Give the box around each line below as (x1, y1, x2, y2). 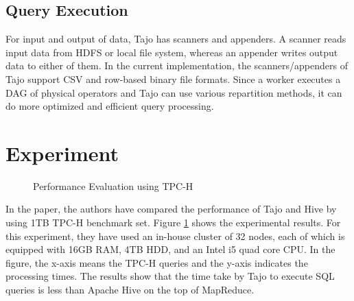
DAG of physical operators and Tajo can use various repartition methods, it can (5, 85, 342, 99)
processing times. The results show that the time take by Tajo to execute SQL (5, 269, 335, 283)
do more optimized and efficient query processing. (5, 99, 214, 113)
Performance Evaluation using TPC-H (33, 178, 193, 193)
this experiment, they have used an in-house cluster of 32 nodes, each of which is (5, 228, 345, 243)
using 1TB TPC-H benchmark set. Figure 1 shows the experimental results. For (5, 215, 341, 230)
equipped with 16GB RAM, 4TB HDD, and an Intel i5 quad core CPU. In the (5, 242, 335, 256)
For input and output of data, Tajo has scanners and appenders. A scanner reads (5, 32, 346, 46)
